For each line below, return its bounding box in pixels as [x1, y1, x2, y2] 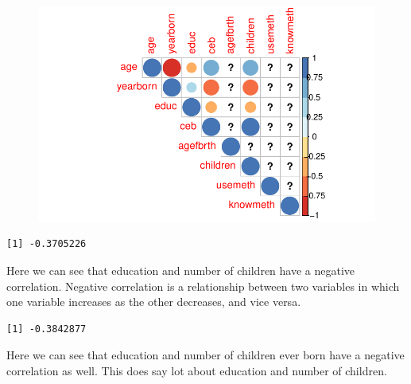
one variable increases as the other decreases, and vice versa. [6, 293, 301, 310]
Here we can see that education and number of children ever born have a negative [6, 347, 405, 363]
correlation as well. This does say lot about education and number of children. [6, 362, 387, 378]
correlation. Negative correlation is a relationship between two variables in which [6, 277, 400, 294]
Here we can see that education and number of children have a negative [6, 262, 355, 278]
